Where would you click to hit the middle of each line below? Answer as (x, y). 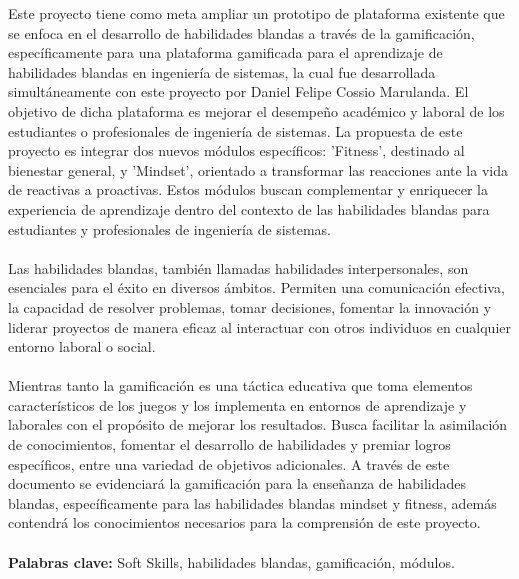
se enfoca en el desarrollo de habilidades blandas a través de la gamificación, (241, 32)
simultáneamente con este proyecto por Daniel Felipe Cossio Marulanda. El (238, 91)
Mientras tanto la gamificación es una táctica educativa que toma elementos (240, 385)
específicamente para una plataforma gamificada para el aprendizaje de (225, 52)
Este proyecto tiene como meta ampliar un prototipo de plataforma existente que (256, 13)
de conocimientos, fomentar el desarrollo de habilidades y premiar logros (229, 444)
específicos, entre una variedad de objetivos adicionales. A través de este (229, 463)
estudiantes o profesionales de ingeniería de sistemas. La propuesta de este (235, 130)
